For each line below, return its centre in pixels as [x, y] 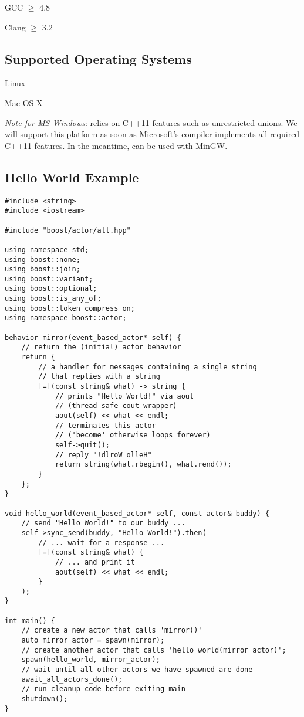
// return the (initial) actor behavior [101, 347]
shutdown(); [45, 699]
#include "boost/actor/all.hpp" [68, 230]
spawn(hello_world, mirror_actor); [91, 660]
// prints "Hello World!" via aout [124, 396]
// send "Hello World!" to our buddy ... [103, 523]
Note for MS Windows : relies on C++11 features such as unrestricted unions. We [151, 122]
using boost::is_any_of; [53, 299]
